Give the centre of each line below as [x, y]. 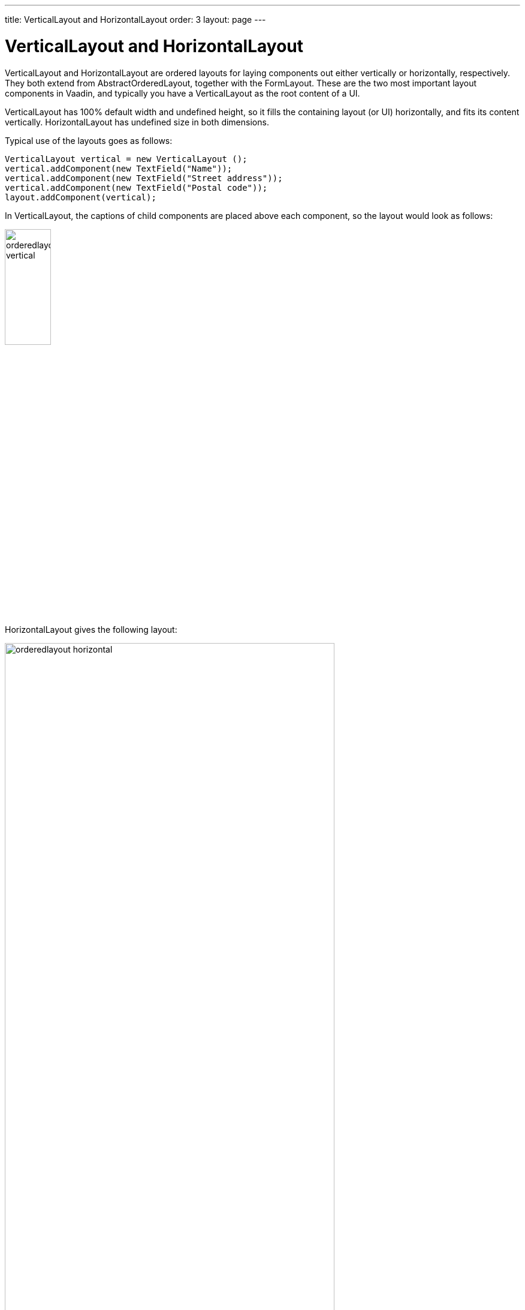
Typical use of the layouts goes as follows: [89, 140]
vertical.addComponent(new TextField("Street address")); [144, 178]
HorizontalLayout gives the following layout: [91, 630]
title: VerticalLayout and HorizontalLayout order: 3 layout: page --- [135, 19]
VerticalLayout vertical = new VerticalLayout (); [126, 159]
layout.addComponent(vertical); [81, 197]
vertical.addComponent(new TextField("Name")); [119, 168]
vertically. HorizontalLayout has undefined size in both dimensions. [137, 122]
